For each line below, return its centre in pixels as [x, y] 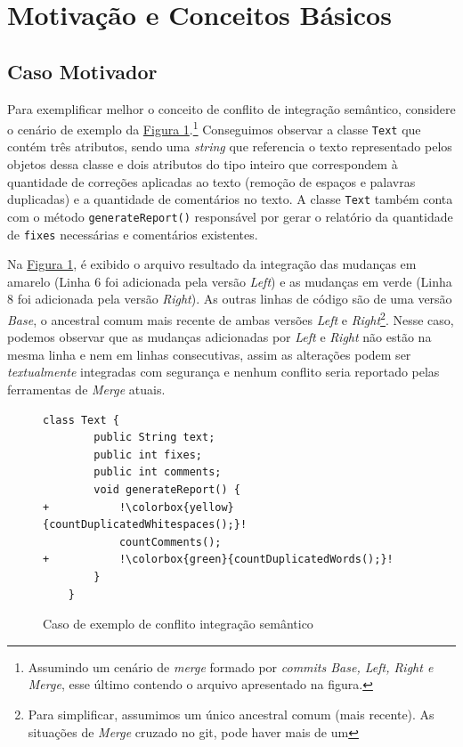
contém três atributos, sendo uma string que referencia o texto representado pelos [230, 146]
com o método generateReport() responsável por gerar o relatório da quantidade [230, 216]
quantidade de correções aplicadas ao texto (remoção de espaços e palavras [211, 181]
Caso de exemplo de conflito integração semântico [178, 624]
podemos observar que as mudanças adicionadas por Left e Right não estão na [219, 337]
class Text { [81, 420]
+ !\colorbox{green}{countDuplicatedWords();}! [218, 560]
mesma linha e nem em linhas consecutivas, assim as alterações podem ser [209, 354]
